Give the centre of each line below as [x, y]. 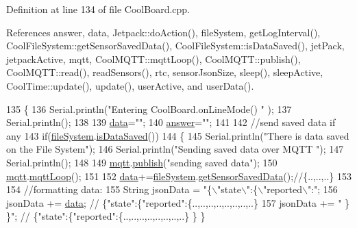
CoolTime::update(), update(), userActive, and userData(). [130, 85]
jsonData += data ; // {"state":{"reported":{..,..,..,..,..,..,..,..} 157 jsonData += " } [178, 202]
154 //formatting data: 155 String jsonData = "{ [109, 189]
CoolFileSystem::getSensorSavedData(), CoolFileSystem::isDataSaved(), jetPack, [175, 46]
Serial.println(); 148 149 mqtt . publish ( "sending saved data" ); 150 [142, 162]
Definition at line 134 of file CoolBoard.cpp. [98, 9]
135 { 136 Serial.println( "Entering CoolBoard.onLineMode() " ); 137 [149, 109]
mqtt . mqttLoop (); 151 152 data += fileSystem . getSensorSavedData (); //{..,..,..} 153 [179, 176]
